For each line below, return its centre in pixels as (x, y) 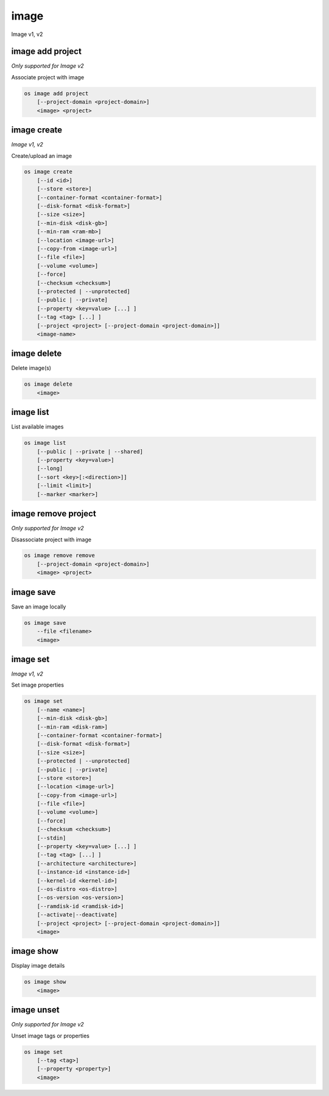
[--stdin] (51, 838)
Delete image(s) (31, 368)
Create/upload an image (42, 156)
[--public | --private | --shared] (90, 451)
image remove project (54, 514)
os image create (48, 172)
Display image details (38, 966)
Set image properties (37, 685)
